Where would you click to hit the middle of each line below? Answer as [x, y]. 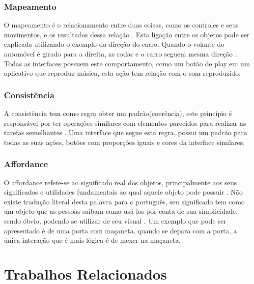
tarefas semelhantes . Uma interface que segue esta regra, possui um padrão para [126, 132]
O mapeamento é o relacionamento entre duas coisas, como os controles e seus [121, 25]
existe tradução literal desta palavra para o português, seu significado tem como [124, 201]
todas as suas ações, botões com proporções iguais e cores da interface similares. [125, 142]
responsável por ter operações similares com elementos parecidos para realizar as [125, 123]
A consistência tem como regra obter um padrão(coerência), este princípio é [118, 113]
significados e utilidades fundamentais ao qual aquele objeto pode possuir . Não [123, 192]
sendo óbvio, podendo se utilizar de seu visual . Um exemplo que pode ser [115, 220]
